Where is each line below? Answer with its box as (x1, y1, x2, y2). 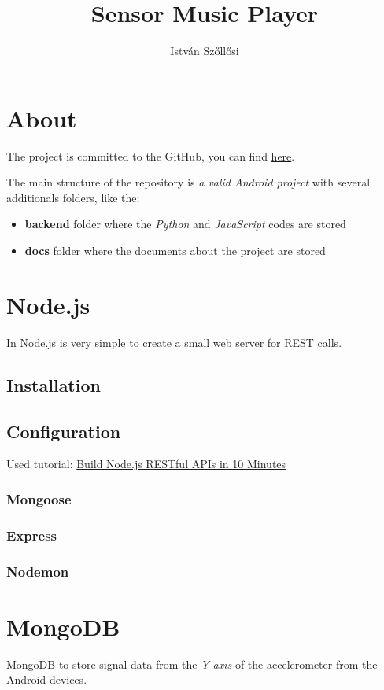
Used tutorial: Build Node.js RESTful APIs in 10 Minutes (6, 456, 286, 472)
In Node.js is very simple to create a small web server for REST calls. (6, 334, 342, 350)
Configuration (6, 419, 121, 443)
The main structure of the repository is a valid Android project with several (6, 174, 371, 190)
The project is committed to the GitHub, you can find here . (6, 147, 295, 164)
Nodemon (6, 561, 69, 581)
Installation (6, 372, 101, 397)
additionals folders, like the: (6, 189, 140, 205)
